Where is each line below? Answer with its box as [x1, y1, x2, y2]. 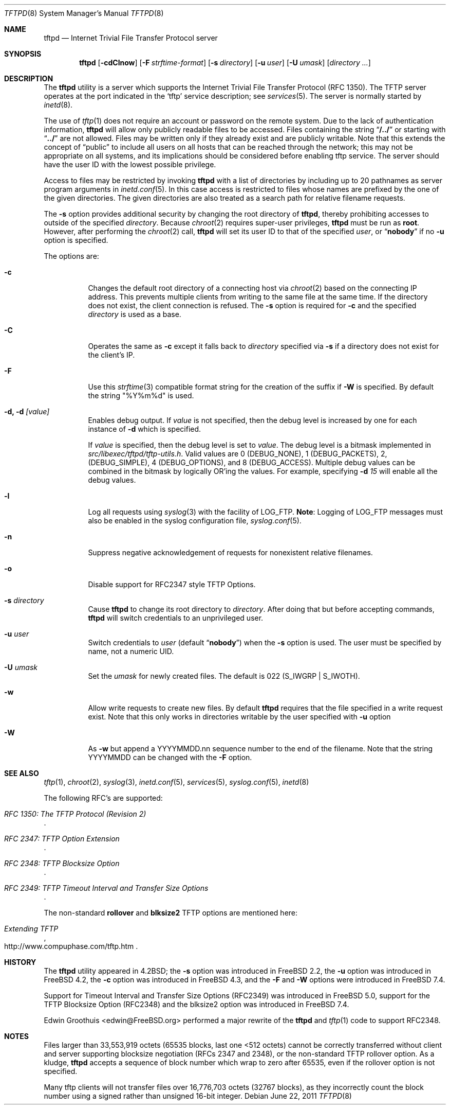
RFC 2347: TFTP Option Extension [4, 834, 120, 843]
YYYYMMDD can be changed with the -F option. [88, 753, 252, 762]
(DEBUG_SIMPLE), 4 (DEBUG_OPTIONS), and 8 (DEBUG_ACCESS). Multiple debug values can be [88, 458, 416, 467]
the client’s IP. [88, 350, 135, 359]
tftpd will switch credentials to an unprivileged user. [88, 613, 264, 622]
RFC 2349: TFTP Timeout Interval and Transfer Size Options [4, 884, 209, 892]
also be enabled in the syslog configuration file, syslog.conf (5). [88, 516, 302, 525]
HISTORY [4, 958, 36, 966]
